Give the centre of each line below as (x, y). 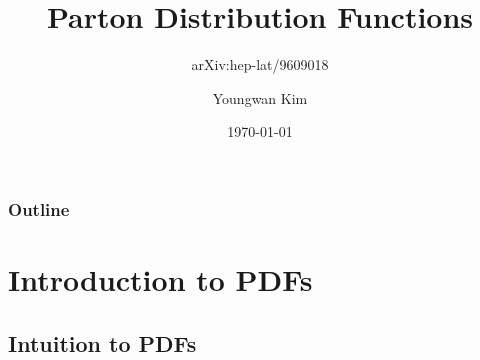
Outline (39, 208)
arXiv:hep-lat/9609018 (260, 64)
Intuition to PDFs (102, 342)
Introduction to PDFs (160, 279)
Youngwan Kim (260, 97)
